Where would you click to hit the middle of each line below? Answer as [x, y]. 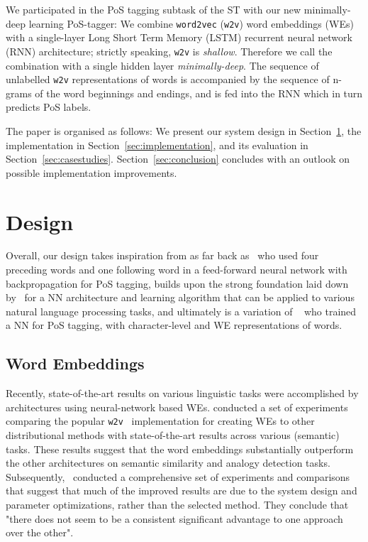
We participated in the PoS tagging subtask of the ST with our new [154, 9]
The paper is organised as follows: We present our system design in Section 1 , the [184, 130]
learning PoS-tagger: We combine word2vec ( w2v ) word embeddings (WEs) [191, 23]
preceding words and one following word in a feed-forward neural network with [177, 270]
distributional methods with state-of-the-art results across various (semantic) [173, 435]
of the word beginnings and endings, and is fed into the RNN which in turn [199, 93]
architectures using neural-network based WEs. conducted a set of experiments [177, 407]
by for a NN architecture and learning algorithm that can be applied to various [180, 297]
